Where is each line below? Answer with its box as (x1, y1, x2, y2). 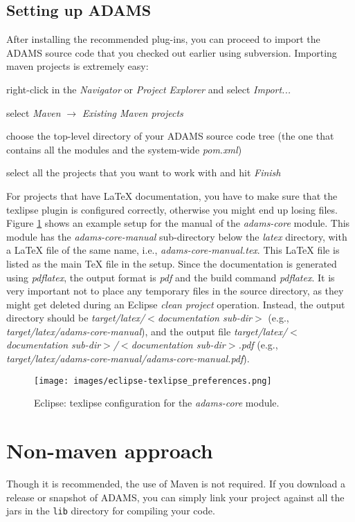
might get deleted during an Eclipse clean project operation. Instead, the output (6, 297, 345, 311)
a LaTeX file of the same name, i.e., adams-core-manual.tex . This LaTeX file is (6, 243, 340, 257)
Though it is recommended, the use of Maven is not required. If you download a (6, 476, 345, 491)
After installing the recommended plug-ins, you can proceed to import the (6, 32, 320, 46)
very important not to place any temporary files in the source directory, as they (6, 283, 344, 298)
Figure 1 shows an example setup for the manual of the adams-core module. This (6, 216, 350, 230)
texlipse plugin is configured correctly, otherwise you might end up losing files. (6, 202, 338, 216)
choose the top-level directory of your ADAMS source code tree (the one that (6, 129, 334, 143)
